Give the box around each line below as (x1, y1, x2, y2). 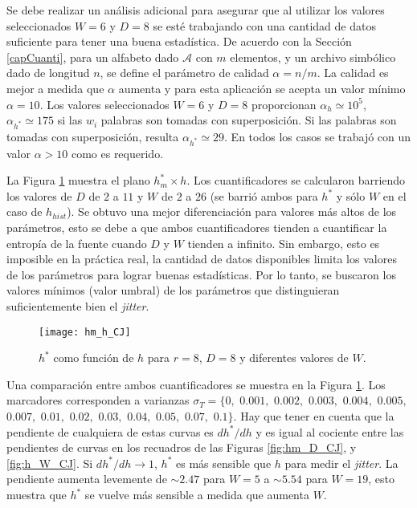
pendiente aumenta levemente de (6, 470, 167, 487)
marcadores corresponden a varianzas (6, 392, 190, 408)
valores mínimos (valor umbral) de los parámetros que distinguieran (6, 282, 340, 299)
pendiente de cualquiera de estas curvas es (6, 423, 214, 440)
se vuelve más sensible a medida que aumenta (84, 486, 309, 502)
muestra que (6, 486, 67, 502)
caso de (6, 203, 43, 220)
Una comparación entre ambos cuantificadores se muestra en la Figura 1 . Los (6, 376, 386, 392)
